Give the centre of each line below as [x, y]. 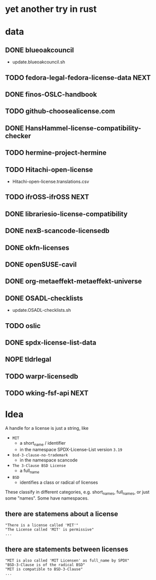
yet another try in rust [51, 9]
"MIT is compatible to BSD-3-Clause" [44, 569]
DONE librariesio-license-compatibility [66, 214]
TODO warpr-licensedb [42, 376]
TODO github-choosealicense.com [60, 111]
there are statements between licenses [67, 549]
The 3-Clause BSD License [39, 465]
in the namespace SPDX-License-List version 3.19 [71, 449]
